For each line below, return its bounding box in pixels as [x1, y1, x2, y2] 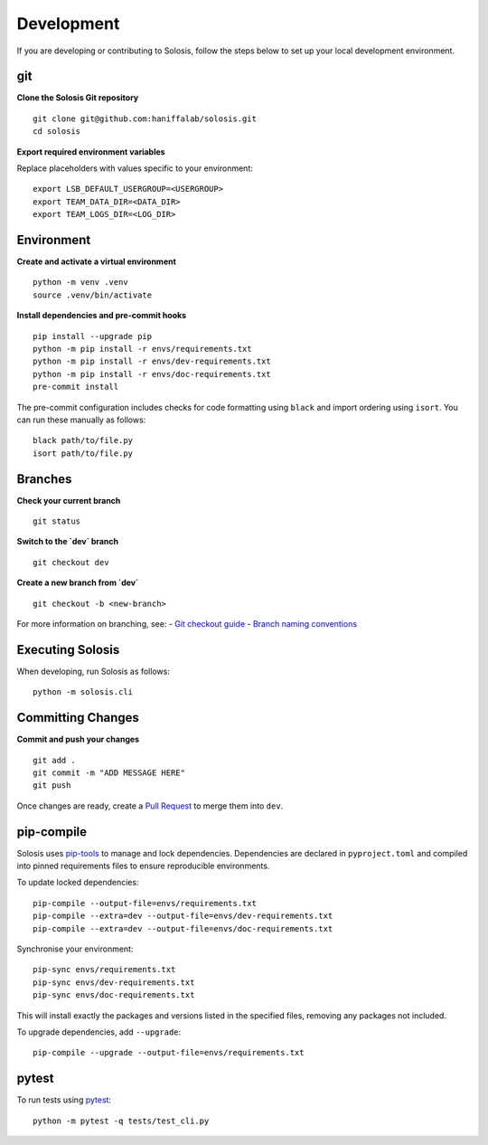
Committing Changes [16, 710, 140, 725]
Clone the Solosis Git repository [16, 92, 139, 103]
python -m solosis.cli [33, 687, 134, 697]
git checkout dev [33, 557, 109, 567]
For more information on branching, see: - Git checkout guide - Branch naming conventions [16, 619, 357, 629]
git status [33, 516, 81, 526]
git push [33, 781, 71, 790]
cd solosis [33, 127, 81, 137]
